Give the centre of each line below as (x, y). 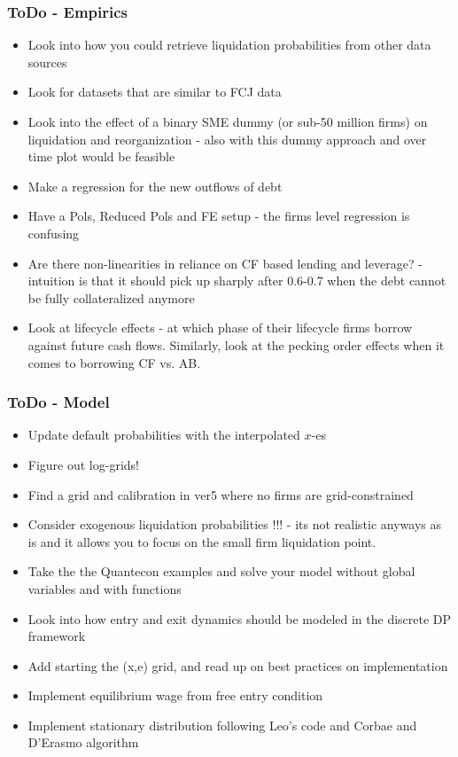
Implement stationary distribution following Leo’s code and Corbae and (222, 725)
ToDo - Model (58, 402)
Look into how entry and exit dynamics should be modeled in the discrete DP (240, 618)
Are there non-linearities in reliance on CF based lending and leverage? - (225, 263)
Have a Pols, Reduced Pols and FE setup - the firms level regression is (219, 216)
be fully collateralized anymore (111, 297)
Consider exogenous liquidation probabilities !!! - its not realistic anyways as (234, 524)
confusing (54, 233)
